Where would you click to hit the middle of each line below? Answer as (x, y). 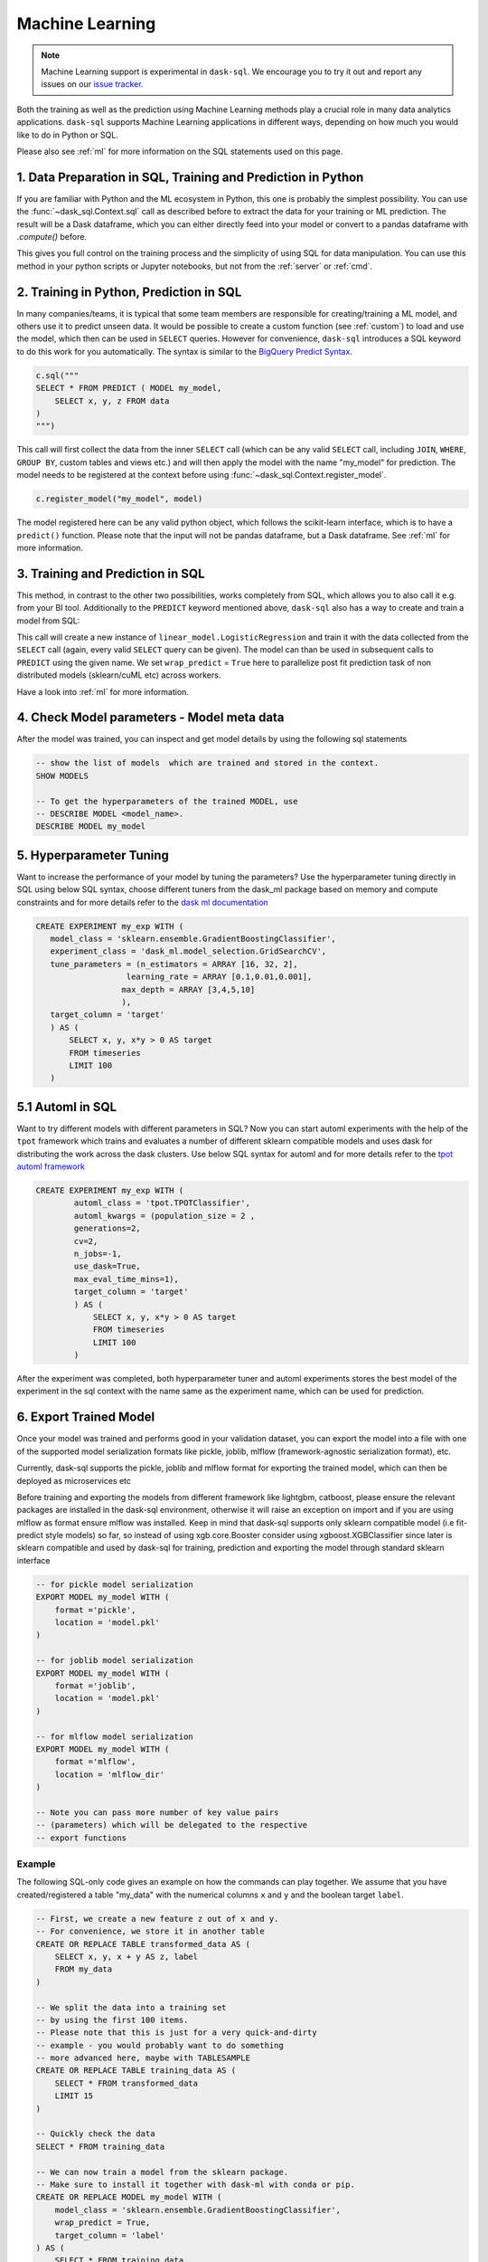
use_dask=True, (108, 1266)
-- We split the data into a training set (131, 2007)
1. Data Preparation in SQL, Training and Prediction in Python (190, 177)
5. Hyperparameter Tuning (93, 855)
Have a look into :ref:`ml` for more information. (103, 691)
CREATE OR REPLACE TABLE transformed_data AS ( (143, 1944)
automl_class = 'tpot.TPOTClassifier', (162, 1203)
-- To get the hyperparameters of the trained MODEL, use (167, 801)
